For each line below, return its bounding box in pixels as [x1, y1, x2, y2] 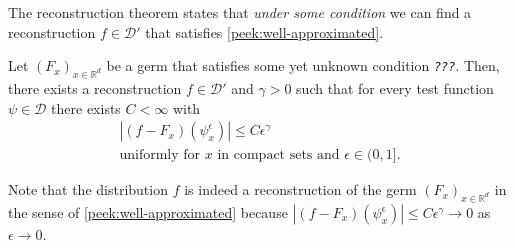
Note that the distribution [8, 179, 168, 200]
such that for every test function [296, 77, 494, 98]
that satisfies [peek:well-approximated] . [145, 21, 384, 42]
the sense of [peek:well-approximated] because [8, 202, 288, 223]
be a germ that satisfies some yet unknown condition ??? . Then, [106, 55, 500, 76]
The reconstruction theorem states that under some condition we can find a [8, 2, 472, 22]
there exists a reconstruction [8, 77, 182, 98]
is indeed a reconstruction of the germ [184, 179, 417, 200]
